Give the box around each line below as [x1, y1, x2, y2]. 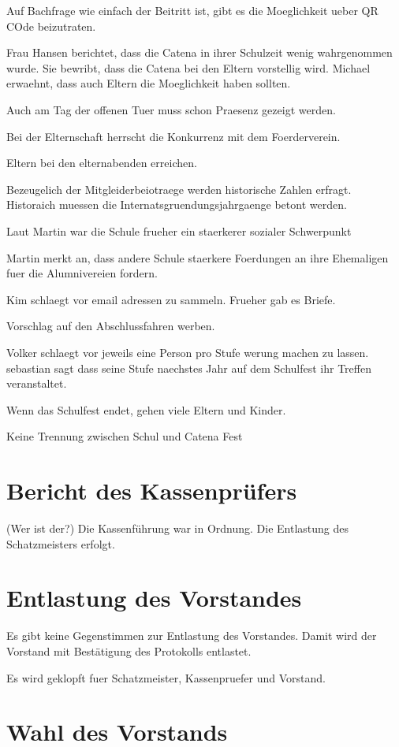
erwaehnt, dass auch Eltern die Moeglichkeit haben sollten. [6, 75, 291, 91]
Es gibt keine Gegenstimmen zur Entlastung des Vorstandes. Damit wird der [6, 627, 377, 644]
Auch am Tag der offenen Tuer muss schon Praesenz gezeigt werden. [6, 101, 336, 117]
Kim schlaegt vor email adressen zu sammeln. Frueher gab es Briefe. [6, 291, 336, 307]
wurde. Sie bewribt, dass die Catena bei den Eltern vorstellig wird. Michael [6, 59, 371, 76]
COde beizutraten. [6, 17, 96, 34]
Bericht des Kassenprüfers [6, 474, 297, 507]
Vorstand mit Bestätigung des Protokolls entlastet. [6, 642, 252, 659]
